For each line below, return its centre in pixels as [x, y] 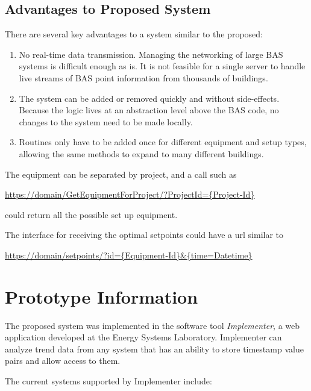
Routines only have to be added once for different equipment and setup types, [163, 142]
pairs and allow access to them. [63, 361]
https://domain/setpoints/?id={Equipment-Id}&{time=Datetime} [129, 255]
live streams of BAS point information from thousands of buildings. [143, 77]
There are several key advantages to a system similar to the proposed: [134, 34]
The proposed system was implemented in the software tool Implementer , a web [152, 325]
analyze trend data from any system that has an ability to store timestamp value [154, 349]
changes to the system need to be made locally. [106, 121]
